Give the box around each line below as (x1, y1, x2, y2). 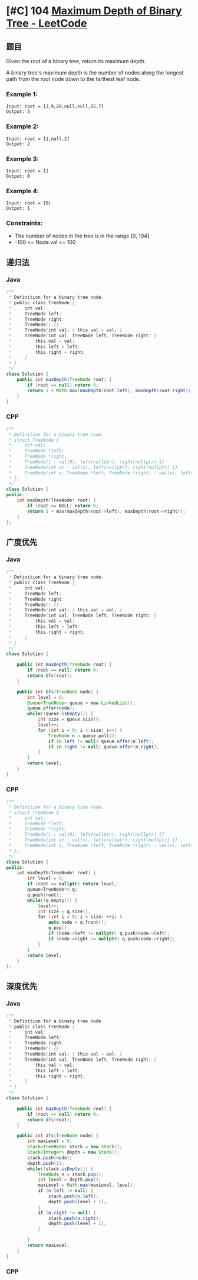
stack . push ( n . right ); (48, 1215, 101, 1221)
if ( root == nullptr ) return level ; (27, 881, 117, 887)
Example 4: (6, 187, 39, 195)
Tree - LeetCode (6, 17, 87, 30)
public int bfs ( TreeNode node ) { (16, 689, 99, 695)
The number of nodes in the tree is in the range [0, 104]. (14, 232, 151, 240)
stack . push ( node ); (27, 1155, 72, 1161)
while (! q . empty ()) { (27, 897, 78, 903)
